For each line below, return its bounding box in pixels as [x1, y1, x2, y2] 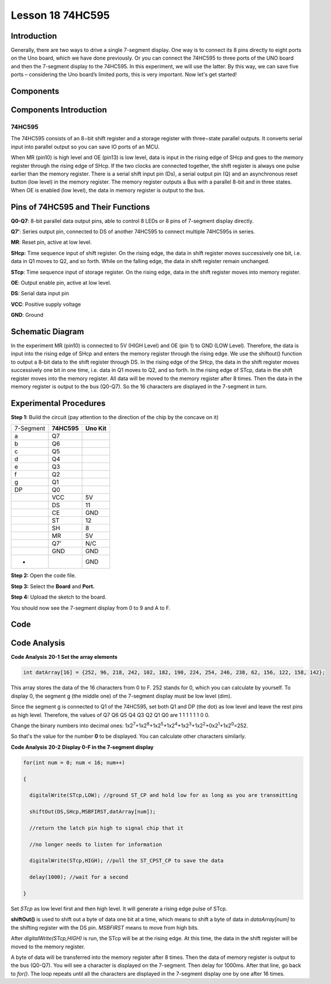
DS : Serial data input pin [11, 290, 70, 297]
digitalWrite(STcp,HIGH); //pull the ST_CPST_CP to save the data [29, 857, 224, 864]
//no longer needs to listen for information [29, 841, 162, 848]
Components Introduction [11, 105, 108, 115]
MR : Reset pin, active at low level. [11, 239, 92, 246]
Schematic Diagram [11, 326, 84, 336]
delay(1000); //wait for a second [29, 874, 129, 881]
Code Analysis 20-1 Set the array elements [11, 654, 118, 661]
